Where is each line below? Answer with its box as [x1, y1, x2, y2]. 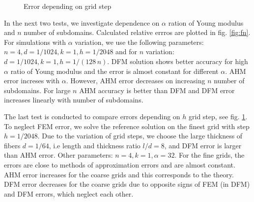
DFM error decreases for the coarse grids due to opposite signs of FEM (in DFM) [4, 179, 250, 189]
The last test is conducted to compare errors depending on [4, 111, 180, 121]
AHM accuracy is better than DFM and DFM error [79, 85, 235, 95]
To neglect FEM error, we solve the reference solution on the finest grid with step [4, 121, 250, 131]
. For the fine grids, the [174, 150, 245, 160]
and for [115, 46, 138, 57]
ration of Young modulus [168, 17, 244, 28]
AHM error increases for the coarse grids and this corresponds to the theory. [4, 169, 234, 179]
